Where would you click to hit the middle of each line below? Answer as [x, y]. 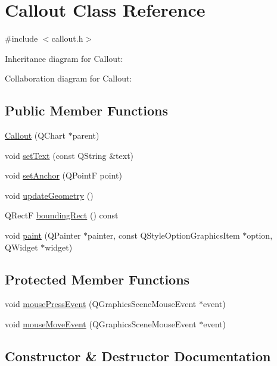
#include [21, 38]
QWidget [21, 247]
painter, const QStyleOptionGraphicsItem [164, 235]
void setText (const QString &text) [69, 155]
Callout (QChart [35, 135]
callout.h [67, 38]
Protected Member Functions [97, 279]
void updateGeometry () [49, 195]
